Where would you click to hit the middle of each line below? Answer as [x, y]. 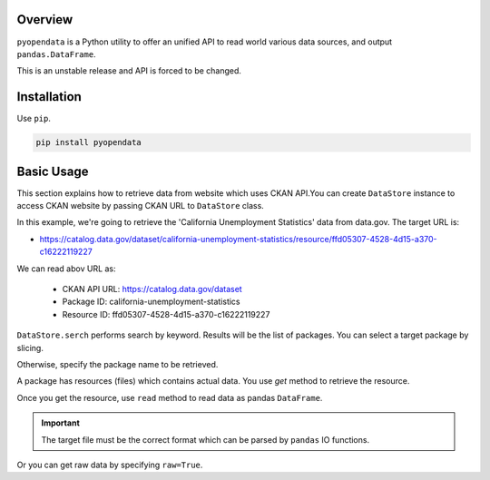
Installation [49, 97]
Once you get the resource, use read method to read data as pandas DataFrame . [170, 397]
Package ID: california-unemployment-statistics [151, 302]
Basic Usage [53, 171]
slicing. [30, 348]
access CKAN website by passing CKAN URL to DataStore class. [141, 206]
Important [61, 423]
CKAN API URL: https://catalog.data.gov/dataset [152, 289]
